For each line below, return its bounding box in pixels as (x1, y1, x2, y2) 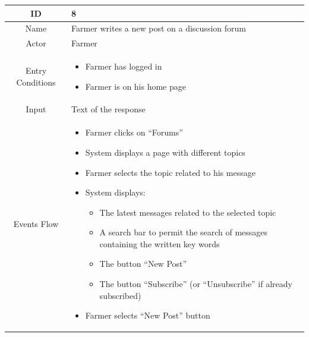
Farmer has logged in (85, 60, 162, 73)
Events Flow (13, 218, 59, 230)
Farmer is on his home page (85, 80, 187, 92)
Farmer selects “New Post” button (85, 309, 210, 322)
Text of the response (71, 103, 146, 115)
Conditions (16, 75, 56, 88)
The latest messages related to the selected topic (99, 206, 276, 218)
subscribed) (99, 289, 141, 301)
